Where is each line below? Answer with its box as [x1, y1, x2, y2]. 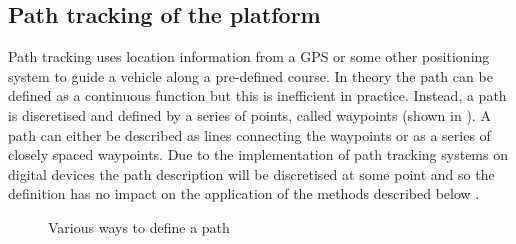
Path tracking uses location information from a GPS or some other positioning [8, 46, 490, 67]
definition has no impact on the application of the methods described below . [8, 183, 480, 204]
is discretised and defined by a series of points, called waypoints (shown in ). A [8, 104, 491, 125]
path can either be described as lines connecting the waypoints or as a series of [8, 124, 491, 145]
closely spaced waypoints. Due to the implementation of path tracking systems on [8, 144, 508, 165]
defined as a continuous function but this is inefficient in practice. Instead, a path [8, 85, 507, 106]
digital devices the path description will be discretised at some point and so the [8, 163, 495, 184]
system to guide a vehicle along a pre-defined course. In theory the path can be [8, 65, 493, 86]
